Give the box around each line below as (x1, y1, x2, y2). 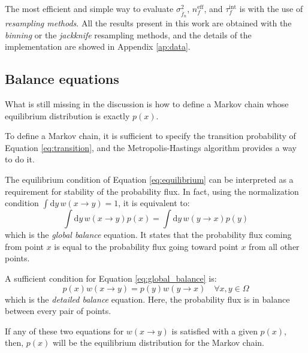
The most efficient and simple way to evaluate (5, 2, 174, 14)
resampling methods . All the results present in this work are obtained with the (5, 17, 292, 29)
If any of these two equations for (5, 324, 124, 337)
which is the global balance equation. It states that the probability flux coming (5, 228, 292, 241)
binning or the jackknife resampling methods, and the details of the (5, 28, 252, 41)
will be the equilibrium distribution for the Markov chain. (52, 336, 265, 349)
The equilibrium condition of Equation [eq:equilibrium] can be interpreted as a (5, 173, 294, 186)
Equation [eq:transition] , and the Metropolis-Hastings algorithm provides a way (5, 141, 297, 153)
